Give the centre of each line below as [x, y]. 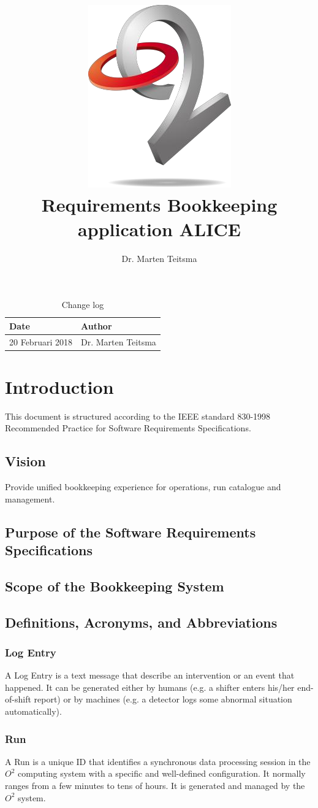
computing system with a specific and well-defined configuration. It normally [162, 773]
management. [30, 498]
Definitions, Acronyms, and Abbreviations [141, 622]
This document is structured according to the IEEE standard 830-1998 [138, 416]
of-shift [18, 699]
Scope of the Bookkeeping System [115, 586]
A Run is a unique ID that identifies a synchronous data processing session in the [158, 761]
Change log [83, 305]
